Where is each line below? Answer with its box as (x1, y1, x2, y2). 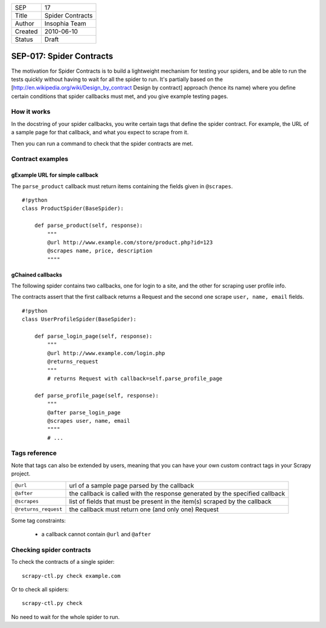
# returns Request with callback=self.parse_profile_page (47, 375, 223, 382)
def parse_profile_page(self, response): (34, 392, 159, 399)
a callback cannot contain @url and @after (41, 531, 151, 538)
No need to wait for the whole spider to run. (11, 613, 120, 620)
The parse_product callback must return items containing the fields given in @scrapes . (11, 182, 233, 190)
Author (14, 19, 34, 27)
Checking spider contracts (11, 545, 91, 554)
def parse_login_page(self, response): (34, 333, 153, 340)
